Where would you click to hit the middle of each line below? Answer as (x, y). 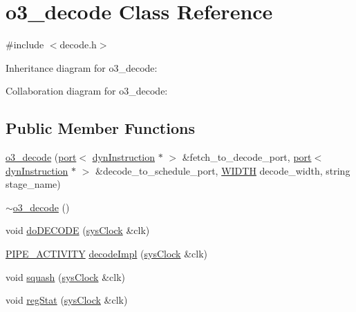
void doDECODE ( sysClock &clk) (78, 230)
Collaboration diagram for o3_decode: (87, 91)
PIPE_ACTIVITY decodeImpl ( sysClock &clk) (107, 254)
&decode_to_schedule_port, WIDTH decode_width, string (223, 170)
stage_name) (33, 184)
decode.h (78, 45)
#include (25, 45)
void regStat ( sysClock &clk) (67, 300)
